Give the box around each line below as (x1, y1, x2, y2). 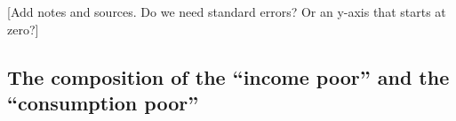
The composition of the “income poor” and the (7, 63, 450, 90)
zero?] (7, 19, 39, 38)
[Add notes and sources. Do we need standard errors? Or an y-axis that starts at (7, 3, 446, 20)
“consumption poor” (7, 88, 199, 116)
